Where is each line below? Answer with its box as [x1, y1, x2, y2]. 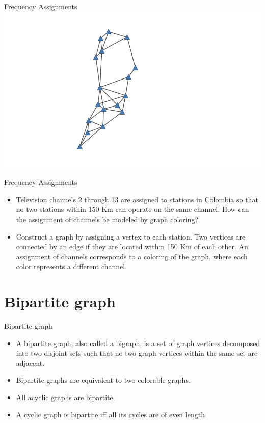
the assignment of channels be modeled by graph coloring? [16, 214, 199, 225]
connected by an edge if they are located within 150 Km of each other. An [16, 241, 248, 252]
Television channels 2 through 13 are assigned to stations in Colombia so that [16, 194, 258, 204]
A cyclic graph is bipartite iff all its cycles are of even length [16, 409, 205, 419]
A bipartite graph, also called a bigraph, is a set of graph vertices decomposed [16, 337, 260, 348]
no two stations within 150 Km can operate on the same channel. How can [16, 204, 249, 215]
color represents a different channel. [16, 261, 127, 272]
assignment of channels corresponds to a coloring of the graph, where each [16, 251, 248, 261]
